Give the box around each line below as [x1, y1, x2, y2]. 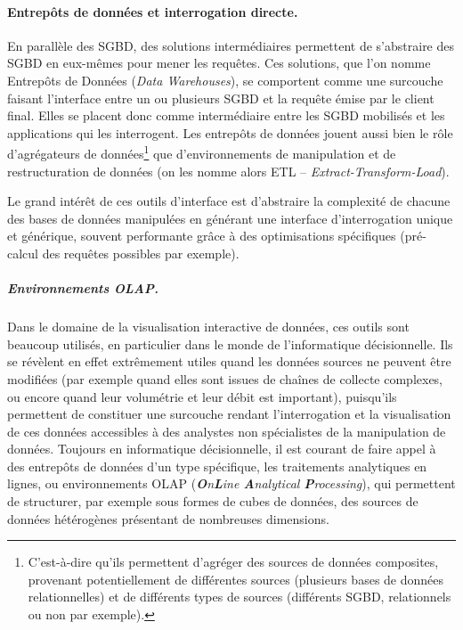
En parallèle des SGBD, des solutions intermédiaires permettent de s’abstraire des [7, 36, 455, 54]
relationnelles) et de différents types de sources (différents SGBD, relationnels [28, 587, 451, 606]
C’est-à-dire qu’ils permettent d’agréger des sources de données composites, [28, 552, 439, 571]
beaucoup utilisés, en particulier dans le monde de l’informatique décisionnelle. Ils [7, 334, 453, 353]
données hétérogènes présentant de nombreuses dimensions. [7, 509, 329, 528]
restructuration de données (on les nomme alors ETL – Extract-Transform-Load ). [7, 161, 450, 180]
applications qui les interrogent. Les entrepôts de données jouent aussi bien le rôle [7, 123, 453, 142]
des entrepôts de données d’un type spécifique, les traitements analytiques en [7, 456, 427, 475]
